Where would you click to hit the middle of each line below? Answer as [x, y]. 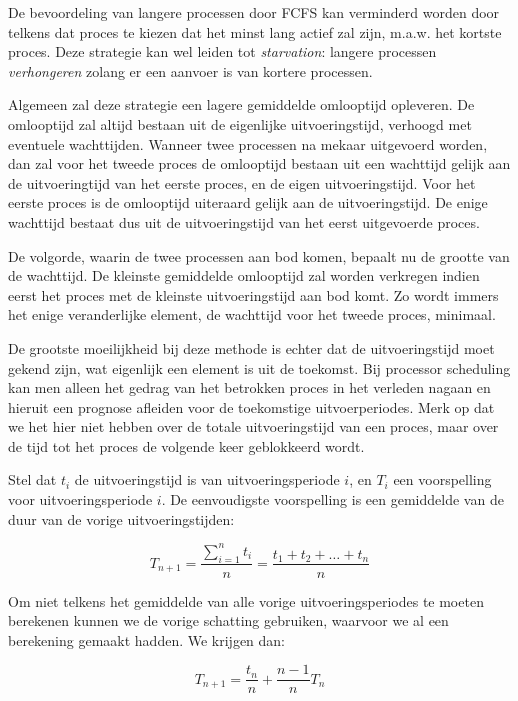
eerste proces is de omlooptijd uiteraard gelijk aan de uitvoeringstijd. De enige [248, 202]
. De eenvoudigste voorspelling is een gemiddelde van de [332, 499]
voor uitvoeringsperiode [80, 499]
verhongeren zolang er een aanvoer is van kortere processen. [190, 70]
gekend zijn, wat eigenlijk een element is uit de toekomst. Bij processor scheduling [259, 367]
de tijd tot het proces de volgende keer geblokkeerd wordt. [186, 445]
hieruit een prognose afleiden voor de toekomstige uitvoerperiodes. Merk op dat [251, 406]
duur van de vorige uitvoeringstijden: [121, 518]
